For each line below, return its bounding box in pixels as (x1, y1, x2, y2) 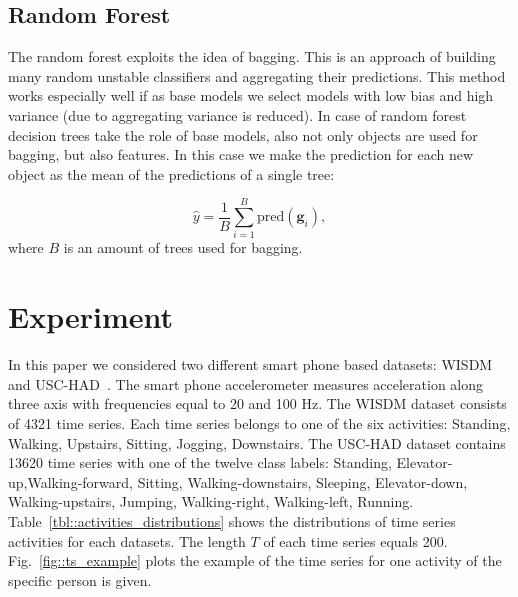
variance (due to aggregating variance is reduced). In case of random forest (8, 104, 467, 125)
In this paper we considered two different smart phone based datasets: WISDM (8, 354, 493, 375)
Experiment (8, 296, 174, 337)
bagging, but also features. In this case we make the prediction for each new (8, 144, 474, 165)
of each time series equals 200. (263, 530, 448, 551)
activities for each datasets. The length (8, 530, 246, 551)
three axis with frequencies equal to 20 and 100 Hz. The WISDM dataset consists (8, 393, 507, 414)
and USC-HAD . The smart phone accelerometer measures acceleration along (8, 373, 484, 394)
